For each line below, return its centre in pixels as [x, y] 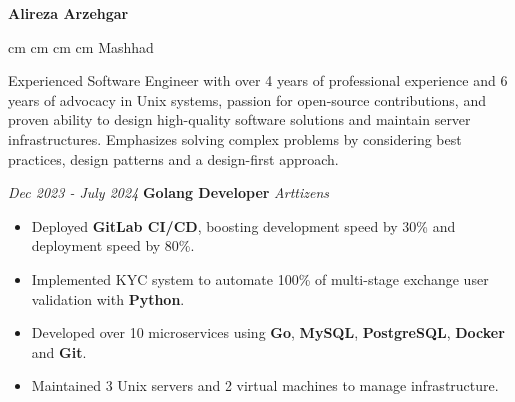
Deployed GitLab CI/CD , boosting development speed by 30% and [243, 225]
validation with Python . [108, 298]
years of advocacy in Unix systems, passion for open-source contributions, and [247, 99]
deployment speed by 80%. [113, 245]
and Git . [59, 351]
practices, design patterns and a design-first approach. [173, 158]
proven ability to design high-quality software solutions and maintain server [239, 119]
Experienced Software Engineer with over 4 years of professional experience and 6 [258, 80]
